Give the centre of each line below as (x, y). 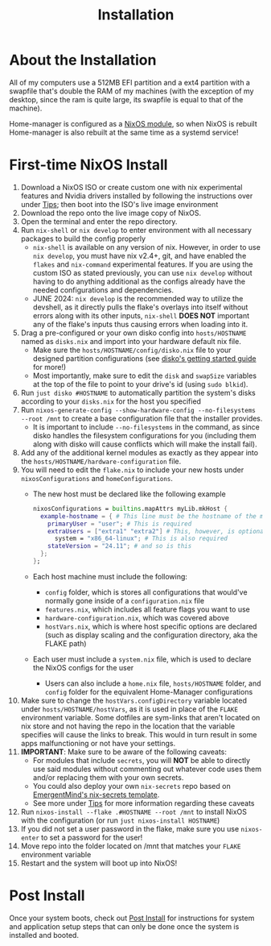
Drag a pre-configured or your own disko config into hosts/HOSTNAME (133, 333)
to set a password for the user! (92, 837)
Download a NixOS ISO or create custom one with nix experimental (131, 187)
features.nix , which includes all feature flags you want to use (147, 609)
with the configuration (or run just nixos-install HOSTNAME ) (120, 820)
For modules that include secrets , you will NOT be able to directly (142, 760)
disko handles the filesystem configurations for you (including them (144, 435)
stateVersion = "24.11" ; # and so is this (120, 546)
